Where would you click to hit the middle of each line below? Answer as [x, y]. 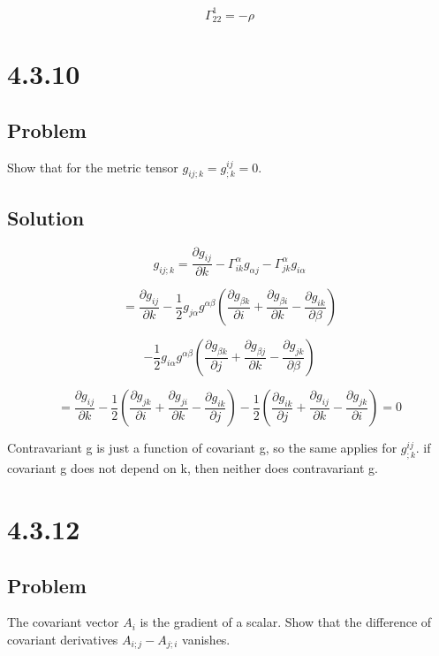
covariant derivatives [63, 639]
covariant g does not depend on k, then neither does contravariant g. [193, 468]
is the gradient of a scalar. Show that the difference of [286, 622]
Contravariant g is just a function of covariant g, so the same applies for [202, 448]
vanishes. [206, 639]
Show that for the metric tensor [93, 167]
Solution [46, 217]
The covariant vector [63, 622]
